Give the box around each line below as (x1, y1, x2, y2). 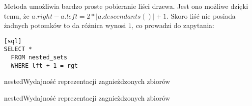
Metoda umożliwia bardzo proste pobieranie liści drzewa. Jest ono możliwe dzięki (4, 1, 248, 11)
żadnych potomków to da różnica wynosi (4, 20, 126, 30)
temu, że (4, 10, 29, 21)
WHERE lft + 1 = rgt (11, 62, 78, 69)
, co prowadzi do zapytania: (131, 20, 214, 30)
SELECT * (4, 46, 32, 53)
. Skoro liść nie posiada (166, 10, 236, 21)
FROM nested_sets (11, 54, 67, 61)
